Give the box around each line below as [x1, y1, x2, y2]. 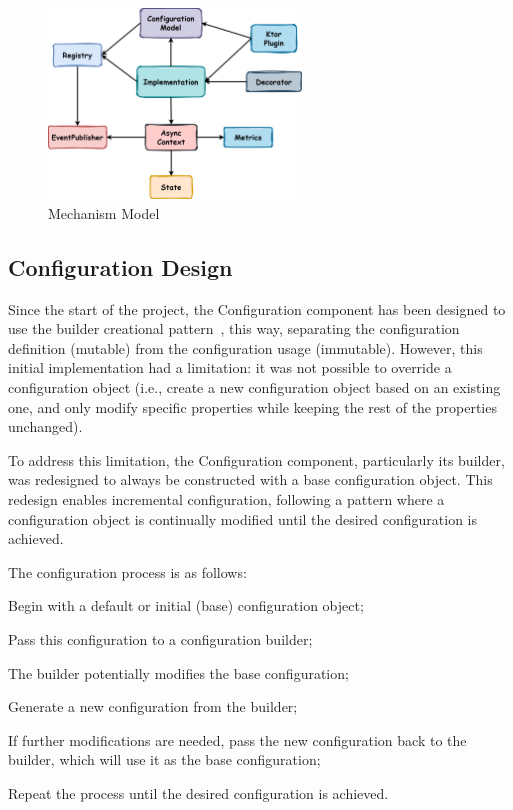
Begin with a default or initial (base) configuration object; [8, 595, 364, 616]
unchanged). [8, 416, 83, 437]
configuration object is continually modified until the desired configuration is [8, 508, 478, 529]
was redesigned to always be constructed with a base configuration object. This [8, 469, 493, 490]
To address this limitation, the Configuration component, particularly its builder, [8, 449, 505, 470]
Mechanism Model [48, 202, 160, 223]
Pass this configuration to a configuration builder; [8, 628, 313, 649]
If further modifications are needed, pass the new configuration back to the [8, 729, 467, 750]
